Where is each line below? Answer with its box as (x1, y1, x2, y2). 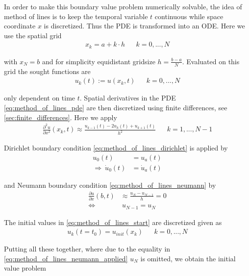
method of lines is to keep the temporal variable (4, 11, 148, 21)
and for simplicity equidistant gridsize (42, 56, 155, 66)
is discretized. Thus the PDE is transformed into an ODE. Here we (44, 21, 245, 31)
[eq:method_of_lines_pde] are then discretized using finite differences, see (4, 102, 227, 112)
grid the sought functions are (4, 66, 91, 76)
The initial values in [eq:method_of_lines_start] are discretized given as (4, 217, 222, 227)
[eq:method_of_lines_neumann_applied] (4, 253, 128, 263)
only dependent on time (4, 93, 75, 103)
